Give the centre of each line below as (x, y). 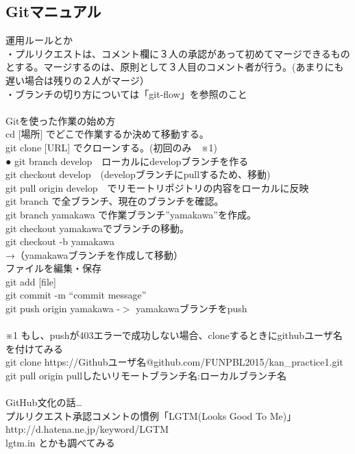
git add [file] (31, 281)
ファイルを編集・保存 (53, 268)
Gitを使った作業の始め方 (61, 120)
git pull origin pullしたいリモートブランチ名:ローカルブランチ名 (146, 376)
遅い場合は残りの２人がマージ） (77, 80)
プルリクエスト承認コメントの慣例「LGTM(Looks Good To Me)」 (151, 415)
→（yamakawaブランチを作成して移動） (94, 254)
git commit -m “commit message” (76, 295)
